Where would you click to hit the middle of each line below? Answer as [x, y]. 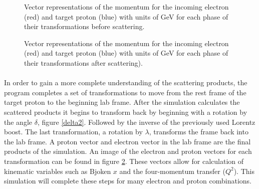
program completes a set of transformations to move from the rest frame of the [125, 92]
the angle [18, 122]
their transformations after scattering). [83, 62]
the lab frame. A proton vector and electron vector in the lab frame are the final [127, 141]
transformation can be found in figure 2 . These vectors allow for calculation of [124, 161]
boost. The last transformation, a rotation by [73, 132]
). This [244, 171]
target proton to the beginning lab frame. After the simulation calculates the [122, 102]
